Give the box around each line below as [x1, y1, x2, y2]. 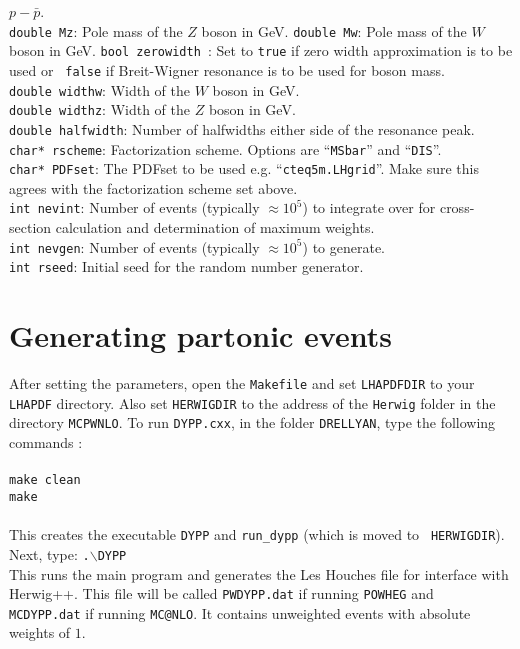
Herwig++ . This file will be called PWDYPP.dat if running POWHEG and [9, 583, 434, 604]
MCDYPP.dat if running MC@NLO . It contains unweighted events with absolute [9, 602, 471, 623]
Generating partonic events [9, 315, 392, 356]
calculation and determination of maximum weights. [55, 217, 375, 238]
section [9, 217, 52, 238]
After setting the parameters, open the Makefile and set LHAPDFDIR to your [9, 373, 475, 394]
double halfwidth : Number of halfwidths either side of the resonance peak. [9, 118, 475, 139]
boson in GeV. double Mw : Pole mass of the [201, 20, 467, 41]
